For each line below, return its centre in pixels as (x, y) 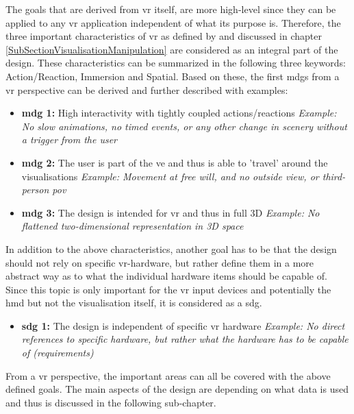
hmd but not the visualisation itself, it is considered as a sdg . (134, 303)
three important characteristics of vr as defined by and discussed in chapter (164, 36)
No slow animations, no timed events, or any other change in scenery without (184, 126)
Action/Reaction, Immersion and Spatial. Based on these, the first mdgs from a (173, 76)
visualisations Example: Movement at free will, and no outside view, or (170, 176)
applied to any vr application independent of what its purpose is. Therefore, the (173, 22)
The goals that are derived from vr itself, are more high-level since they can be (171, 9)
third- (334, 176)
